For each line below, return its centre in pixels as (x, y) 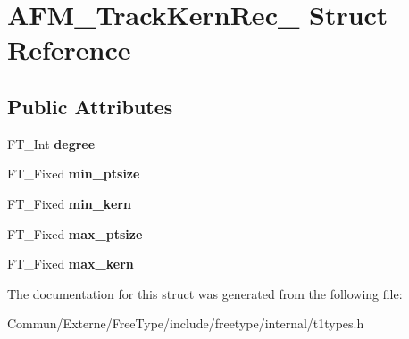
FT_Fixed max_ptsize (75, 233)
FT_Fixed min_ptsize (74, 174)
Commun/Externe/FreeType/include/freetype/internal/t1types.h (186, 323)
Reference (69, 50)
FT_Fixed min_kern (69, 203)
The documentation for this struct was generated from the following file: (205, 293)
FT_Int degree (51, 143)
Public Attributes (90, 106)
